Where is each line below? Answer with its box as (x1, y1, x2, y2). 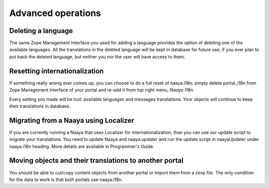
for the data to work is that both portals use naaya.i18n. (9, 176, 123, 182)
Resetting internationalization (9, 66, 104, 75)
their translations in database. (9, 103, 70, 109)
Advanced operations (9, 7, 101, 18)
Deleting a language (9, 26, 73, 35)
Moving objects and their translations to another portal (9, 156, 183, 165)
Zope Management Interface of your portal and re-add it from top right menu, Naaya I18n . (9, 87, 194, 93)
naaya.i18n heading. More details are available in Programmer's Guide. (9, 143, 154, 149)
